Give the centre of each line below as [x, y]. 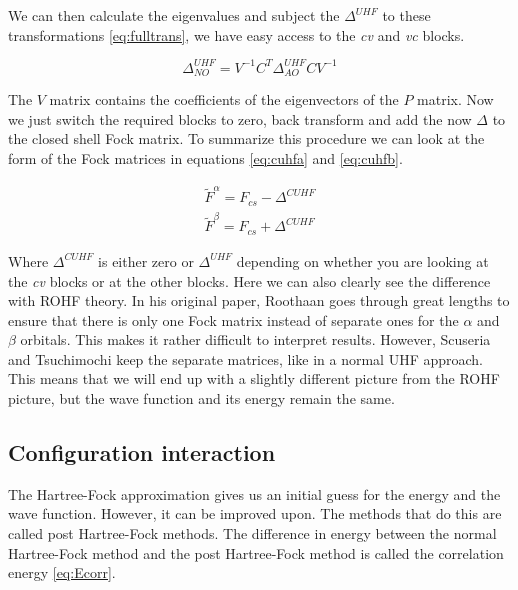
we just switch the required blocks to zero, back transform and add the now [240, 118]
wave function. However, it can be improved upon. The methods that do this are [255, 513]
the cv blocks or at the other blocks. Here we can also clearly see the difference [249, 280]
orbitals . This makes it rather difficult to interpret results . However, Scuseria [255, 339]
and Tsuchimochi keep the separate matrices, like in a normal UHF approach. [246, 358]
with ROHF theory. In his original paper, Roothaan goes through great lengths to [259, 300]
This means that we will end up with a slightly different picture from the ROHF [254, 378]
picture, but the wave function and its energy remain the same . [201, 398]
